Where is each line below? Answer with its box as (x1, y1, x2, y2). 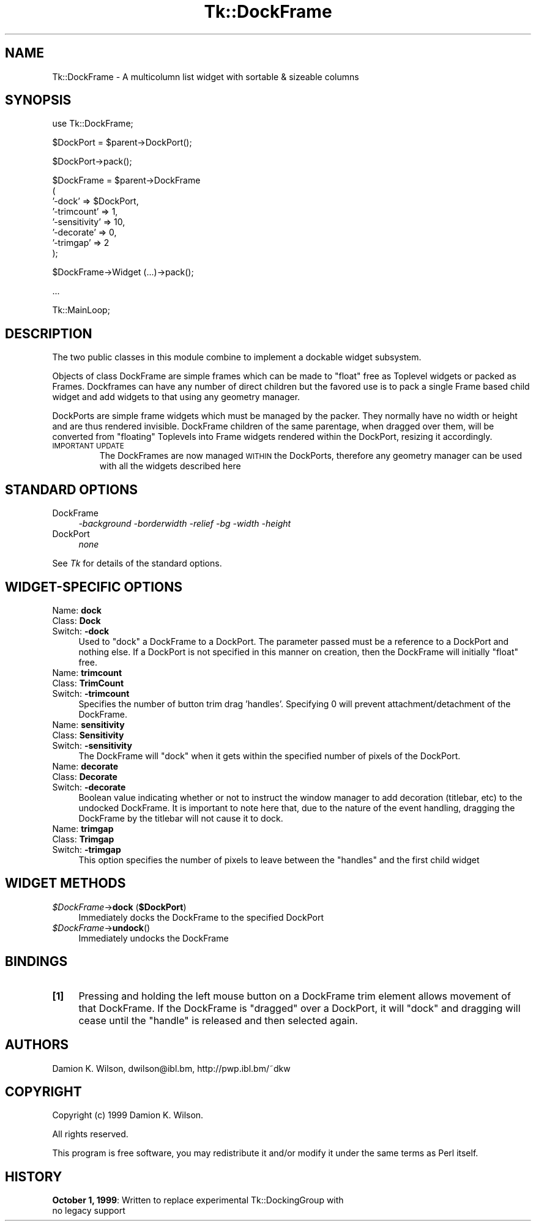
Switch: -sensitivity (52, 740, 132, 751)
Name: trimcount (52, 667, 122, 678)
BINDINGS (5, 954, 68, 970)
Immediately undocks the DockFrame (78, 932, 229, 943)
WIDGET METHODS (5, 875, 126, 891)
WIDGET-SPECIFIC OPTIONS (5, 579, 183, 595)
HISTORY (5, 1168, 62, 1184)
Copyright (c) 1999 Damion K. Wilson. (52, 1110, 204, 1121)
